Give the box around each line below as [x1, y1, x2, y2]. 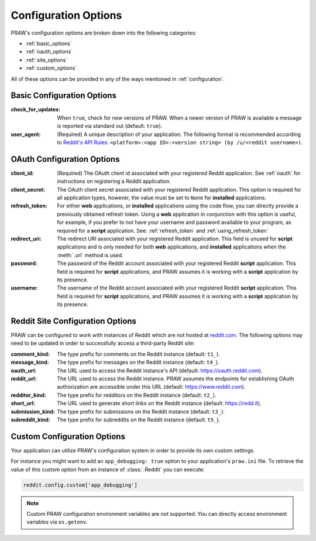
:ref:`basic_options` [25, 40, 73, 47]
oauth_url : [11, 367, 37, 374]
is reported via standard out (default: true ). [57, 123, 163, 130]
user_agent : [11, 131, 41, 138]
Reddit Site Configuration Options [11, 316, 137, 326]
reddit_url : [11, 375, 37, 382]
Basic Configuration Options [11, 91, 117, 101]
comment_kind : [11, 351, 50, 358]
